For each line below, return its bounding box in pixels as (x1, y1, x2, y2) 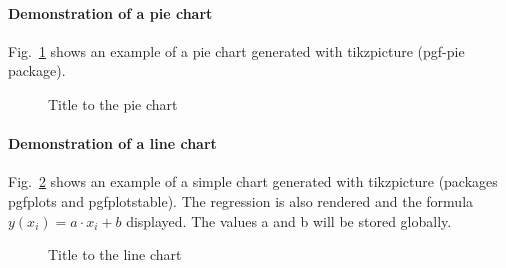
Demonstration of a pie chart (8, 2, 213, 23)
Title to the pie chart (48, 93, 178, 114)
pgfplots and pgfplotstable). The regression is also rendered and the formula (8, 190, 474, 211)
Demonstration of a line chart (8, 133, 217, 154)
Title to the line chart (48, 244, 182, 265)
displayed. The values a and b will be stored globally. (126, 210, 452, 231)
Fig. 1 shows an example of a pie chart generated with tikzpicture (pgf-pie (8, 40, 465, 61)
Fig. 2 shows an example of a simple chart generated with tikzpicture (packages (8, 171, 498, 192)
